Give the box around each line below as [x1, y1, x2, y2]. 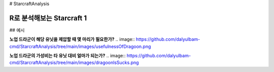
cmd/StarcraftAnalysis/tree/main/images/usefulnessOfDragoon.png [9, 43, 151, 49]
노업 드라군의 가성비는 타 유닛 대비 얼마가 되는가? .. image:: [9, 53, 126, 59]
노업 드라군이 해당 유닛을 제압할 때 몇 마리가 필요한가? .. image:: [9, 36, 135, 42]
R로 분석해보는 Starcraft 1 [9, 14, 87, 22]
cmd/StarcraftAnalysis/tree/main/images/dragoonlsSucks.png [9, 59, 139, 65]
